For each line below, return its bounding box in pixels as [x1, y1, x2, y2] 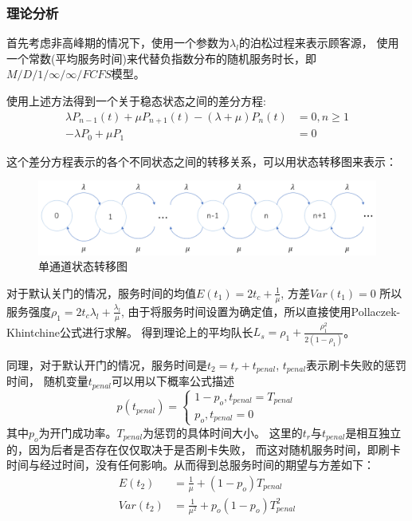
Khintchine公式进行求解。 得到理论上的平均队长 [6, 323, 253, 340]
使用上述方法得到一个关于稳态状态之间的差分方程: [6, 93, 266, 109]
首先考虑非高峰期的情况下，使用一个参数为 [6, 34, 230, 51]
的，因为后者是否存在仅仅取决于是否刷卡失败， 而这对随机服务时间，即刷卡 [6, 440, 401, 457]
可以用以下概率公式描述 [112, 373, 235, 389]
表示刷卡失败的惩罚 [306, 356, 407, 373]
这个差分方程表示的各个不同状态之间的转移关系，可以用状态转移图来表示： [6, 152, 397, 169]
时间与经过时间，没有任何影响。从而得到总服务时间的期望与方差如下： [6, 456, 375, 473]
